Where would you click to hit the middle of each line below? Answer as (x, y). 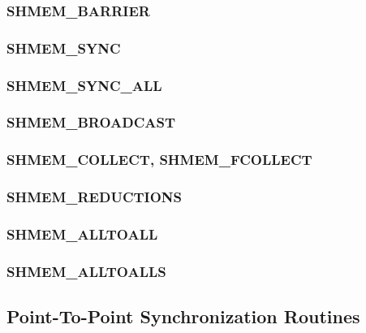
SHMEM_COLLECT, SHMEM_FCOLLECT (159, 160)
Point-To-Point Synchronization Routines (183, 316)
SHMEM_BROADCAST (91, 122)
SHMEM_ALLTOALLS (86, 271)
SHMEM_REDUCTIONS (95, 197)
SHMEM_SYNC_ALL (84, 85)
